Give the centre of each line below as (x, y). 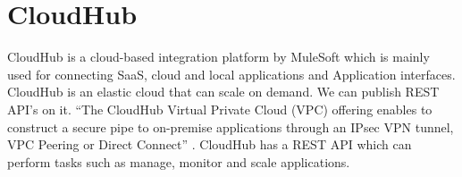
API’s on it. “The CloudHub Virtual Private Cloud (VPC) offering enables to (220, 109)
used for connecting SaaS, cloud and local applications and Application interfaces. (231, 74)
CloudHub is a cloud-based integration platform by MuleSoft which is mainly (218, 57)
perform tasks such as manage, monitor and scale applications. (179, 161)
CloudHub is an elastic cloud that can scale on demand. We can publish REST (223, 92)
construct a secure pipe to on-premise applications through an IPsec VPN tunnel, (231, 126)
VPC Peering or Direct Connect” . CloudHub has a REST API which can (210, 144)
